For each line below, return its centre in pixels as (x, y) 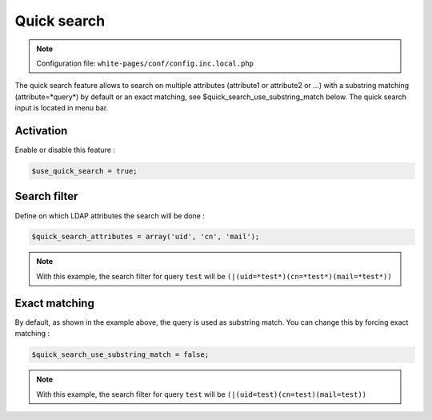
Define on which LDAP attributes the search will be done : (110, 215)
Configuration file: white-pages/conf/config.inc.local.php (145, 63)
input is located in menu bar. (62, 108)
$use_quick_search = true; (84, 171)
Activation (41, 131)
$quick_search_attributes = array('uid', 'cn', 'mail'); (146, 237)
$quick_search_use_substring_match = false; (120, 355)
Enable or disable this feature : (65, 150)
